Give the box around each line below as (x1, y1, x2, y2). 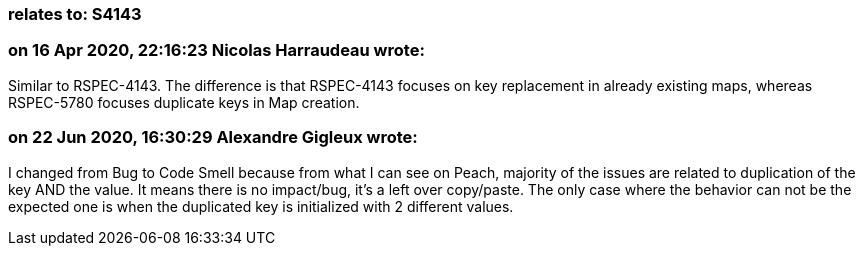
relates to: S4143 (8, 4, 142, 24)
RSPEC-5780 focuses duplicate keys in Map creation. (8, 93, 360, 111)
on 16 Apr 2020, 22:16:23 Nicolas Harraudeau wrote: (8, 40, 425, 61)
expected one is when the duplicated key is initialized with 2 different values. (8, 197, 514, 215)
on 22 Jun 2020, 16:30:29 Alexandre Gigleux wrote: (8, 127, 418, 148)
